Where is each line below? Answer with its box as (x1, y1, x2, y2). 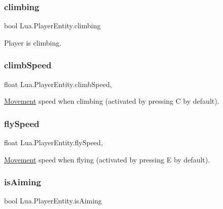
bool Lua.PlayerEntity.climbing (4, 20, 101, 31)
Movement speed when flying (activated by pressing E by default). (4, 154, 210, 164)
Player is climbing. (4, 37, 62, 48)
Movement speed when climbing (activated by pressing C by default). (4, 96, 219, 106)
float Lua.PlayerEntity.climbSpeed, (4, 78, 112, 89)
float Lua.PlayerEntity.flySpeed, (4, 137, 103, 148)
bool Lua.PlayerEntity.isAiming (4, 195, 102, 206)
